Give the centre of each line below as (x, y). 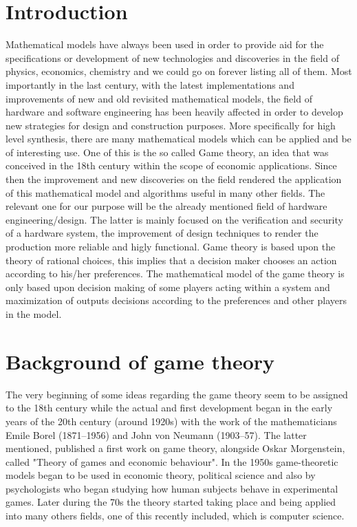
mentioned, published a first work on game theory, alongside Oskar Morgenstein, (175, 448)
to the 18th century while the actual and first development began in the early (169, 408)
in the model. (34, 314)
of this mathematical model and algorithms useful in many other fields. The (165, 192)
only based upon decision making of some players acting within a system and (168, 287)
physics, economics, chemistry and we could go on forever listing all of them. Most (179, 71)
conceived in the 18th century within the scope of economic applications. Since (171, 165)
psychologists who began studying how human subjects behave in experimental (172, 488)
